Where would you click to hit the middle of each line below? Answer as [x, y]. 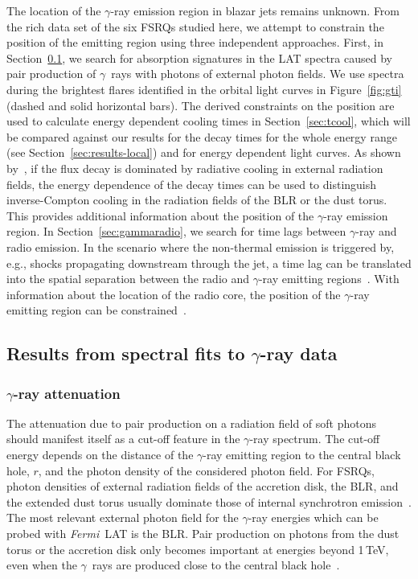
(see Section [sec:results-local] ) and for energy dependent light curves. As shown [204, 152]
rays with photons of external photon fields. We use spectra [258, 74]
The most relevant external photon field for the [123, 517]
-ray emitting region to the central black [302, 455]
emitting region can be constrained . [96, 310]
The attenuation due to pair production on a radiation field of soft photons [192, 423]
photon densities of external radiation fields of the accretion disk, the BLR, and [203, 486]
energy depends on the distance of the [100, 455]
